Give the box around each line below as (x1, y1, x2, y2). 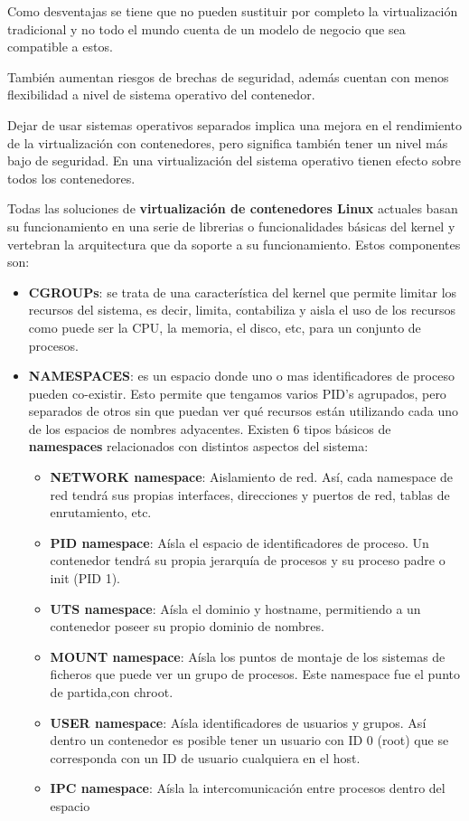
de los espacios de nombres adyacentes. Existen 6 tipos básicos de (28, 419, 391, 438)
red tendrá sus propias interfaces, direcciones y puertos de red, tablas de (50, 485, 450, 504)
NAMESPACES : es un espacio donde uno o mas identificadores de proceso (28, 366, 455, 385)
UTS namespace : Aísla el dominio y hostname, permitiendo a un (50, 599, 421, 618)
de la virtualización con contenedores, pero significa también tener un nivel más (7, 133, 448, 152)
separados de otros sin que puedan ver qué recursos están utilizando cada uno (28, 401, 458, 420)
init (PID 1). (50, 569, 120, 588)
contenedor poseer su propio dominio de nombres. (50, 617, 324, 636)
